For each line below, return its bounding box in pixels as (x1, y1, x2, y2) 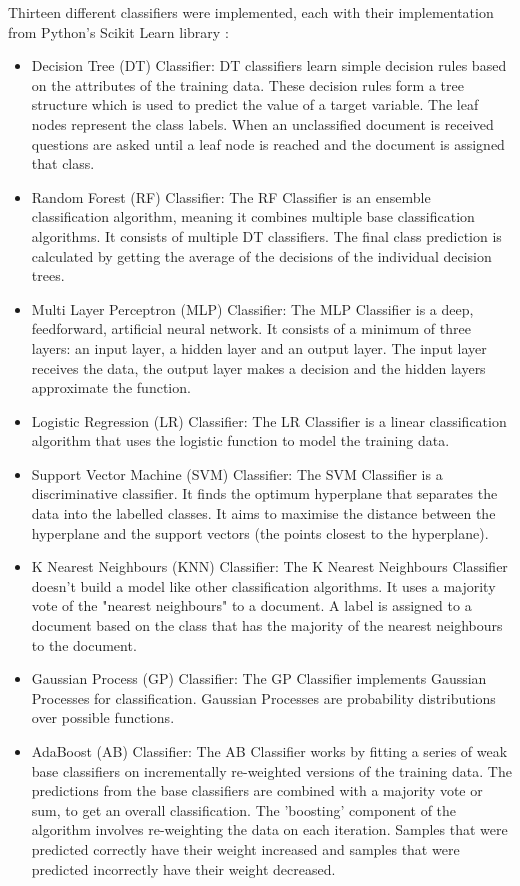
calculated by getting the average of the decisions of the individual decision (31, 245, 492, 266)
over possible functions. (31, 707, 175, 728)
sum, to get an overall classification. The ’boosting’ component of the (31, 799, 457, 820)
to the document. (31, 634, 137, 655)
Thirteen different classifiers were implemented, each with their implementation (8, 2, 494, 22)
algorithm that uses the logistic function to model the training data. (31, 430, 450, 451)
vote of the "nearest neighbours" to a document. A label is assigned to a (31, 595, 472, 616)
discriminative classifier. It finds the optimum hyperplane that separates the (31, 483, 498, 504)
